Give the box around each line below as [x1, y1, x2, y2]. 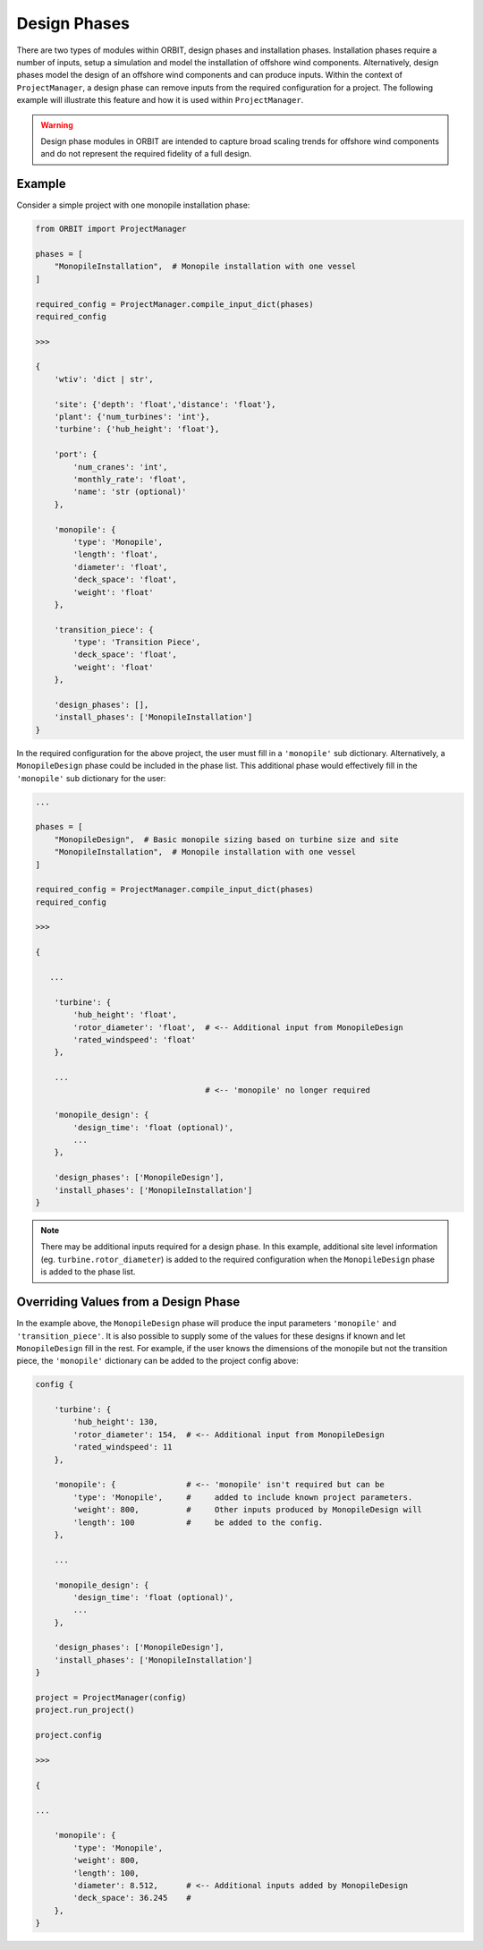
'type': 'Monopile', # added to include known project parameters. [72, 1492, 413, 1503]
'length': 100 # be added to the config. [72, 1517, 324, 1528]
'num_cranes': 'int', [72, 462, 168, 472]
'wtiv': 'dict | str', [54, 374, 154, 384]
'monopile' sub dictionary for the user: [16, 772, 166, 783]
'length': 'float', [72, 549, 158, 559]
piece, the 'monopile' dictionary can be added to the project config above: [16, 1356, 299, 1367]
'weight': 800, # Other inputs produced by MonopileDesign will [72, 1504, 422, 1515]
